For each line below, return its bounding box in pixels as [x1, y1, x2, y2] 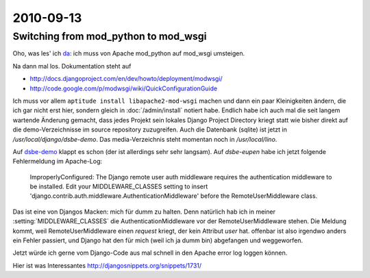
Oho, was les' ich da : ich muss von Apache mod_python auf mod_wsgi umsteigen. [12, 49, 245, 58]
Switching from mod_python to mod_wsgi [12, 30, 207, 42]
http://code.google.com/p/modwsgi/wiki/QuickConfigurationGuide [29, 84, 218, 92]
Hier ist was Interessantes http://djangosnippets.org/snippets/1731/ [12, 261, 202, 270]
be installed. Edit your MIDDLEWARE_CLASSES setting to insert [29, 182, 208, 191]
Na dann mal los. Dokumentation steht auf [12, 62, 132, 70]
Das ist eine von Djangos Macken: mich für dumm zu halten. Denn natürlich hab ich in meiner [12, 207, 275, 216]
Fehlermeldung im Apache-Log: [12, 157, 103, 166]
